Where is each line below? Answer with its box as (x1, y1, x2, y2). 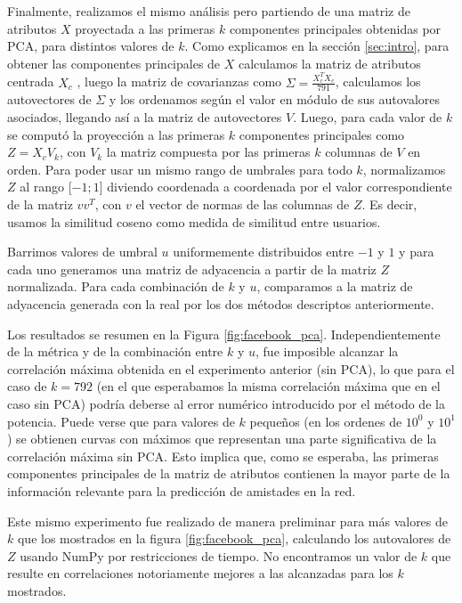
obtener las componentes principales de (7, 53, 221, 72)
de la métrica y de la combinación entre (7, 342, 223, 361)
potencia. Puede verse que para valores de (7, 412, 235, 430)
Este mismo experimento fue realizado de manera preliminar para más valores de (7, 511, 449, 530)
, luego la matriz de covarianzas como (77, 72, 282, 91)
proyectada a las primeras (75, 19, 215, 37)
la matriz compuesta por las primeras (106, 143, 311, 161)
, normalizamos (362, 159, 446, 178)
